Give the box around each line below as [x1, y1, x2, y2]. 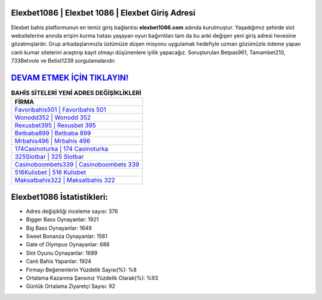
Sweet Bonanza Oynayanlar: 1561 [26, 233, 107, 240]
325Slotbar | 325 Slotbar [14, 153, 84, 161]
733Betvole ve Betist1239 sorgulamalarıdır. [11, 57, 116, 64]
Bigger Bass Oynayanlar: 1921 [26, 216, 99, 223]
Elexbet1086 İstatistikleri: [11, 191, 109, 202]
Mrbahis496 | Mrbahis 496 [14, 137, 91, 146]
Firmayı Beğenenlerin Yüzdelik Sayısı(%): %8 [26, 266, 137, 273]
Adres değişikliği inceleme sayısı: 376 [26, 208, 119, 215]
